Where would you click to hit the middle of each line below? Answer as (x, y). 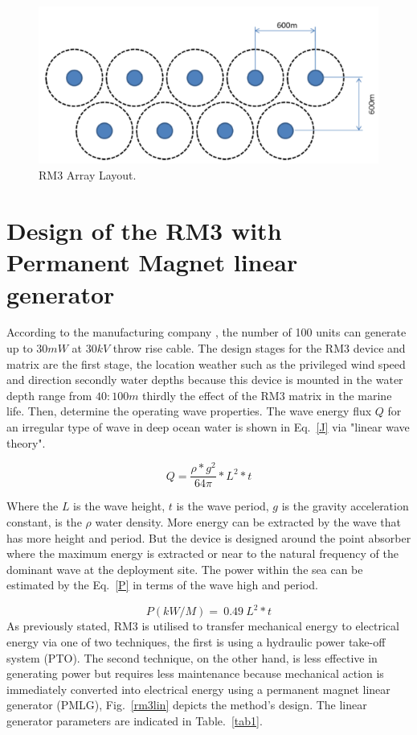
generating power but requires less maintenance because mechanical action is (195, 673)
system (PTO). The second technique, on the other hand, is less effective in (192, 657)
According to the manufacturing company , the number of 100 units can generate (206, 332)
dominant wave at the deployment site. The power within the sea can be (185, 569)
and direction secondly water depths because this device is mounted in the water (205, 380)
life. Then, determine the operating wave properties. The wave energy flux (189, 411)
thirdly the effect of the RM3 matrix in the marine (267, 395)
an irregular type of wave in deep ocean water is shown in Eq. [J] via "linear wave (208, 427)
